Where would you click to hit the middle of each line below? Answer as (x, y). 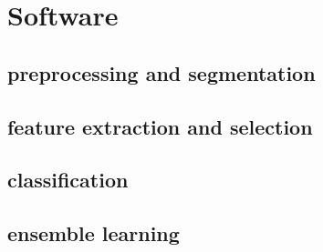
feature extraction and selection (160, 126)
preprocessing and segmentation (161, 72)
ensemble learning (94, 233)
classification (68, 180)
